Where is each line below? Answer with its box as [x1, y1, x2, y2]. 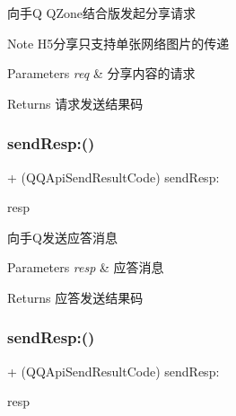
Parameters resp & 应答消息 [7, 258, 164, 277]
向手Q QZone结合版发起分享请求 [7, 4, 196, 22]
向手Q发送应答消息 [7, 227, 118, 246]
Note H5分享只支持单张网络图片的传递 [7, 33, 230, 52]
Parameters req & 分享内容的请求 [7, 64, 196, 83]
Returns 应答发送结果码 [7, 288, 144, 306]
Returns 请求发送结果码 [7, 93, 144, 112]
